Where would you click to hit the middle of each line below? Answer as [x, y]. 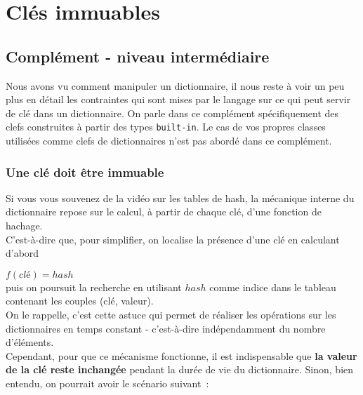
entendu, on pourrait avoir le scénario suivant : [107, 383]
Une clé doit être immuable [85, 172]
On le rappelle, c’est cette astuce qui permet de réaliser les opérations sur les [171, 314]
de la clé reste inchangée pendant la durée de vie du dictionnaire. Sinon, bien [180, 369]
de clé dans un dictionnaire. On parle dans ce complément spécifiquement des [172, 113]
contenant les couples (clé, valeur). [80, 301]
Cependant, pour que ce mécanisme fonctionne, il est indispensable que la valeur [181, 355]
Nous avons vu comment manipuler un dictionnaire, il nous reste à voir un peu [175, 85]
